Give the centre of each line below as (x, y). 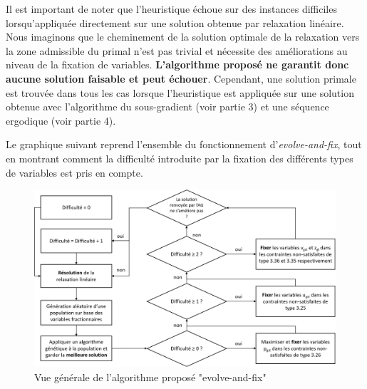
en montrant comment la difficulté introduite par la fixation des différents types (180, 158)
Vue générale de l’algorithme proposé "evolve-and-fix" (150, 377)
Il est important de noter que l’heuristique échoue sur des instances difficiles (171, 9)
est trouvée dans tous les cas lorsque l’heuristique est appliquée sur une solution (180, 92)
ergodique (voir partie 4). (61, 120)
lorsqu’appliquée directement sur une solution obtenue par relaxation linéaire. (175, 22)
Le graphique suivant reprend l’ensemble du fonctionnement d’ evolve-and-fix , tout (184, 144)
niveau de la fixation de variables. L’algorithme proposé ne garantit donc (177, 64)
